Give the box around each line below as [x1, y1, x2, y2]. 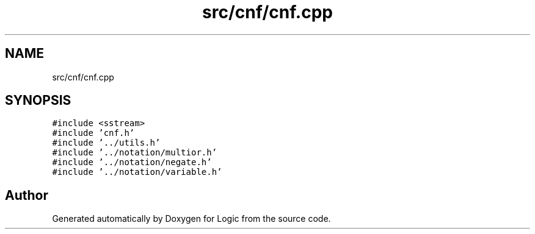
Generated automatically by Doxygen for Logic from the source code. [52, 213, 331, 224]
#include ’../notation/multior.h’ [52, 147, 217, 158]
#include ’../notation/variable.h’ [52, 167, 222, 177]
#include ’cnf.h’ [52, 128, 135, 138]
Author [5, 187, 48, 203]
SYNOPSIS [5, 93, 71, 108]
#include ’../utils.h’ [52, 138, 161, 148]
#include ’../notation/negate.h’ [52, 157, 212, 168]
